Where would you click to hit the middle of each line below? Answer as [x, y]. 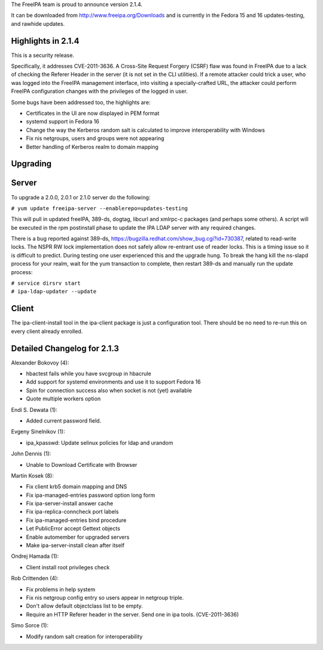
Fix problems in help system [61, 589]
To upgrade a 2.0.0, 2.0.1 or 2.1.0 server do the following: [81, 197]
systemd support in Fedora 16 [63, 122]
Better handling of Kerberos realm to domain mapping [92, 147]
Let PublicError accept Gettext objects [73, 528]
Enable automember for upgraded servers [78, 537]
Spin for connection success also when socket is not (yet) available [109, 390]
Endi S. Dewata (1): [34, 409]
